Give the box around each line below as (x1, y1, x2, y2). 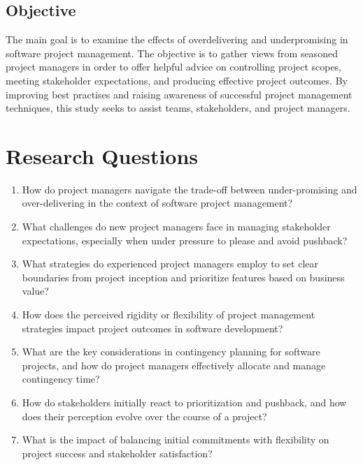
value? (22, 283, 49, 298)
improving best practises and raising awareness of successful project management (6, 87, 353, 101)
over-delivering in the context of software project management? (22, 195, 293, 210)
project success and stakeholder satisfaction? (22, 445, 213, 460)
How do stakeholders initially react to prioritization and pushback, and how (22, 395, 347, 410)
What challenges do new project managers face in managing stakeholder (22, 219, 331, 234)
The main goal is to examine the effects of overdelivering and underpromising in (6, 32, 348, 47)
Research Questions (6, 141, 199, 170)
